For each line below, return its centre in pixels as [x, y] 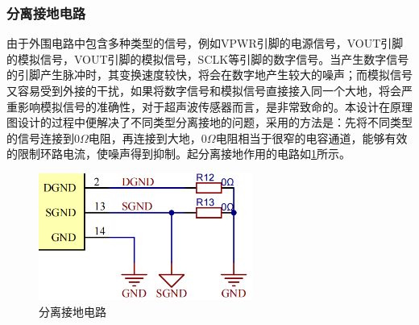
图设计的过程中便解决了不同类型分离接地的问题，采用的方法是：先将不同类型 [209, 122]
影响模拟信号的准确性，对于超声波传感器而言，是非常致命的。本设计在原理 [215, 106]
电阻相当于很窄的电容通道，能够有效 [311, 137]
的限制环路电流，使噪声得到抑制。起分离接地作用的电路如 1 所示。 [178, 154]
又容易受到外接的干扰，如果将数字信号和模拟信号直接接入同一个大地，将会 [204, 90]
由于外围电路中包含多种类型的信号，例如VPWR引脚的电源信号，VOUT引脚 [205, 43]
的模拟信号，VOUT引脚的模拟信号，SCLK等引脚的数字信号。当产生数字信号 [208, 58]
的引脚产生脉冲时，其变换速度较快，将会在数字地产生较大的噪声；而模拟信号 [209, 75]
